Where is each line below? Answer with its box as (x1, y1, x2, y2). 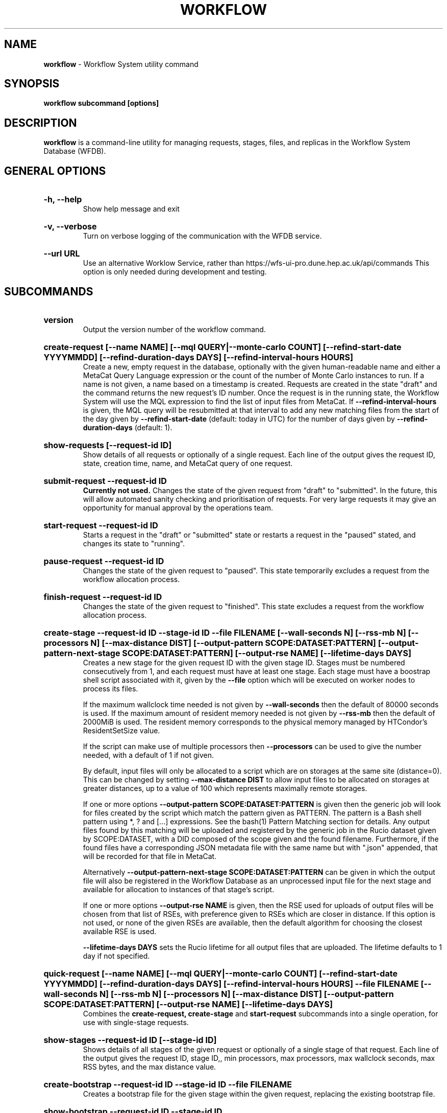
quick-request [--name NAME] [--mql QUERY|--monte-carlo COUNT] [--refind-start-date (43, 968, 398, 979)
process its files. (83, 684, 138, 693)
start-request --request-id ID (43, 520, 158, 530)
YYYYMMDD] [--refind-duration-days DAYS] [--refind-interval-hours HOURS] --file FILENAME (43, 978, 419, 989)
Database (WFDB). (43, 147, 106, 156)
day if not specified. (83, 951, 150, 960)
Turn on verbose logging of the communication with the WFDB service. (83, 231, 322, 241)
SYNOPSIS (4, 77, 60, 90)
